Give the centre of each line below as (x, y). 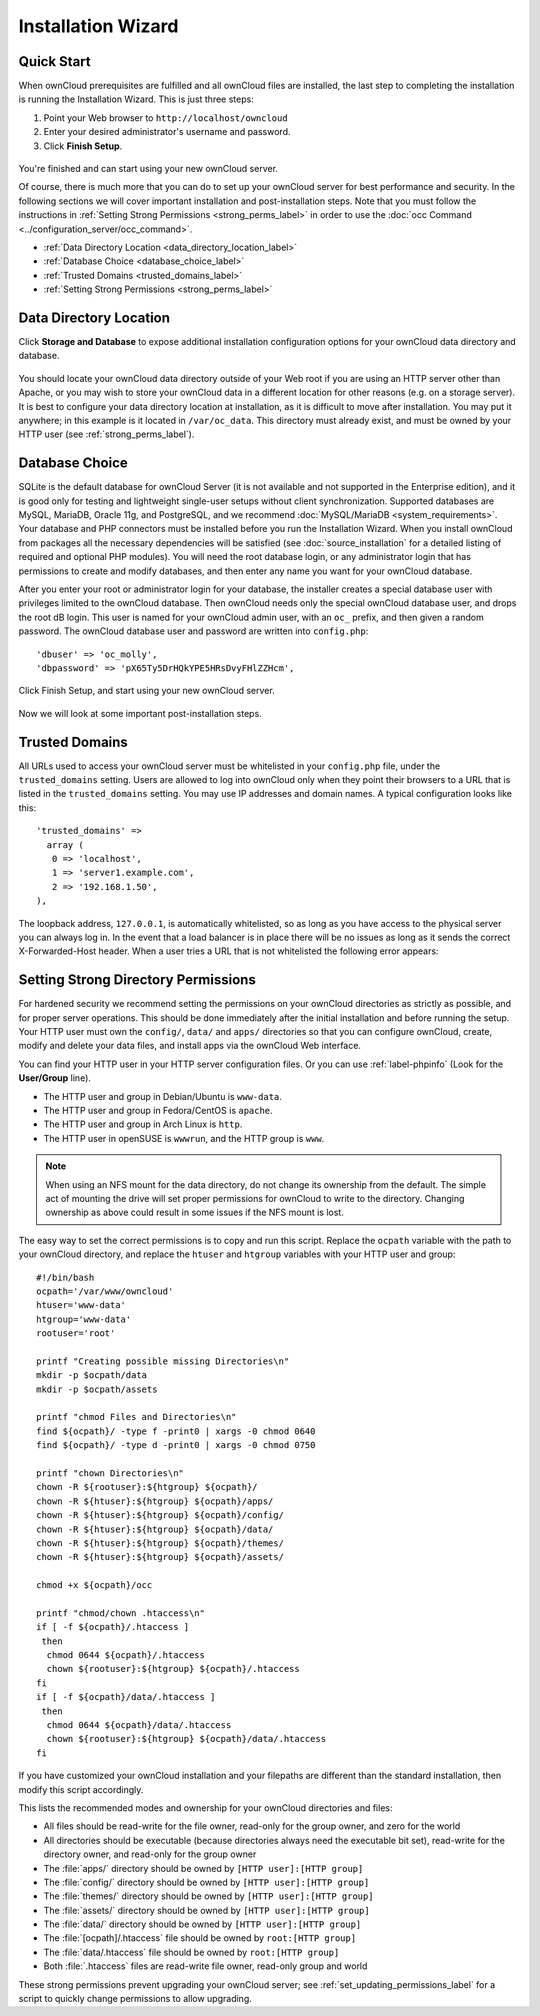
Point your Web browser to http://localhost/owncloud (166, 117)
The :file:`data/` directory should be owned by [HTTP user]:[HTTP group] (202, 1924)
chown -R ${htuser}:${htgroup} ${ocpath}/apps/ (155, 1501)
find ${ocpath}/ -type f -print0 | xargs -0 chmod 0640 (176, 1431)
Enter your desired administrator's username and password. (167, 132)
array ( (65, 844)
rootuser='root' (76, 1333)
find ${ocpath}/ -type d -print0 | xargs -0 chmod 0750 (176, 1445)
